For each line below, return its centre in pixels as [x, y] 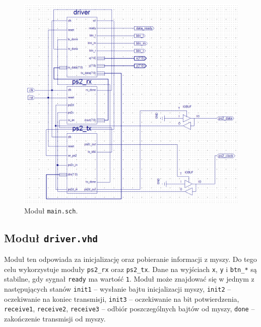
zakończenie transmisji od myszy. [55, 318]
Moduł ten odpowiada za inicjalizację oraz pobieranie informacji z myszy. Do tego [130, 259]
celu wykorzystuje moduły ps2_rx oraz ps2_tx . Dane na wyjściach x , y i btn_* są [130, 269]
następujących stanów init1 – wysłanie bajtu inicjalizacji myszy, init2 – [118, 288]
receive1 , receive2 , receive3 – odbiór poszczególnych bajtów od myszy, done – [129, 309]
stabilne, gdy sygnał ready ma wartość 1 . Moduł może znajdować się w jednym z [129, 279]
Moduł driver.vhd [51, 237]
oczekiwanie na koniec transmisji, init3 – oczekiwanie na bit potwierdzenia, [122, 298]
